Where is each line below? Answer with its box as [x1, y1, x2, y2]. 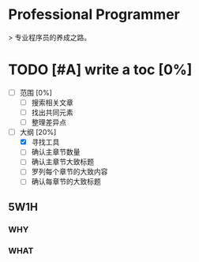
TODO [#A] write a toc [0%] [8, 61, 193, 79]
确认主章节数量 [31, 148, 81, 157]
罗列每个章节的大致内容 [31, 167, 108, 177]
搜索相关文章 [31, 97, 73, 107]
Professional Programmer [8, 6, 180, 24]
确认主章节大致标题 [31, 157, 95, 167]
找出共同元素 [31, 108, 73, 117]
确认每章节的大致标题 [31, 177, 101, 186]
